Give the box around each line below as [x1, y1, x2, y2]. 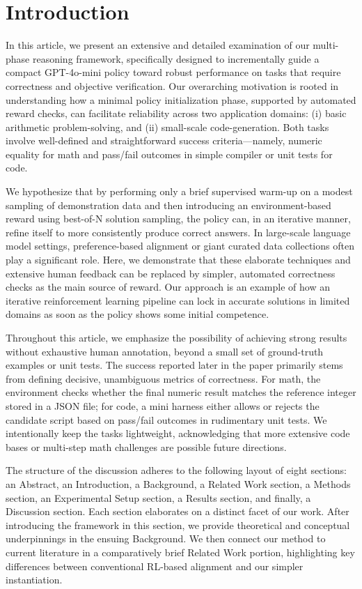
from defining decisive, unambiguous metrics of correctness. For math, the [6, 371, 321, 385]
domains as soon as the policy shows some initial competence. [6, 307, 269, 321]
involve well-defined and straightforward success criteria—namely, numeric [6, 133, 322, 148]
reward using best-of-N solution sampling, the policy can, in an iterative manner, [6, 211, 351, 226]
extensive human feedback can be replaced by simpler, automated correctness [6, 266, 336, 280]
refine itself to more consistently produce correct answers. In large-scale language [6, 224, 351, 239]
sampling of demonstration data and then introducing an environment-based [6, 197, 331, 212]
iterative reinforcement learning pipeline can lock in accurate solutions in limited [6, 293, 350, 307]
